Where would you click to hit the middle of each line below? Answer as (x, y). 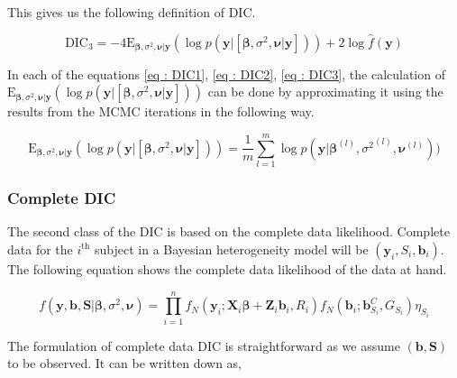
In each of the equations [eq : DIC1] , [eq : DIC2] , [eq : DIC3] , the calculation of (226, 74)
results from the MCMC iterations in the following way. (161, 111)
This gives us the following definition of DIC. (132, 12)
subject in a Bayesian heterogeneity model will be (231, 249)
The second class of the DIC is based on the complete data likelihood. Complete (228, 231)
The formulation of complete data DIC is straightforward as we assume (204, 345)
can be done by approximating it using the (325, 92)
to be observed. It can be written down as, (124, 363)
